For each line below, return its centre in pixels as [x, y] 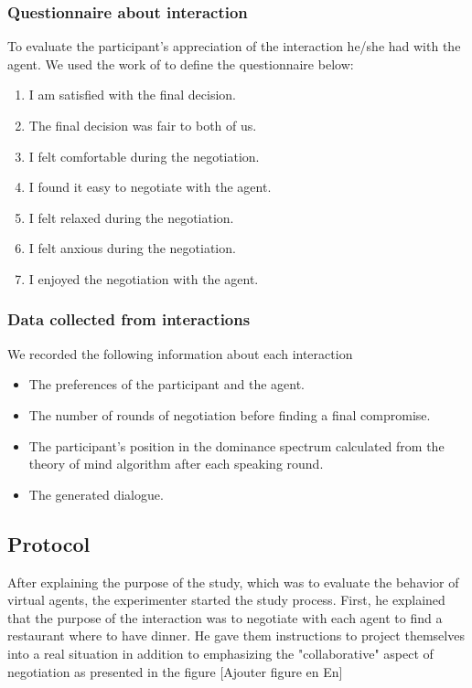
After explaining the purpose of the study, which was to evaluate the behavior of [233, 582]
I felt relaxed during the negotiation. [131, 217]
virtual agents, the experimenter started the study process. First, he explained [226, 600]
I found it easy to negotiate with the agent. [150, 187]
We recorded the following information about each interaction [180, 353]
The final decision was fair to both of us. [143, 125]
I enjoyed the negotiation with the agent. [144, 278]
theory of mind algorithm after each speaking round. [176, 464]
